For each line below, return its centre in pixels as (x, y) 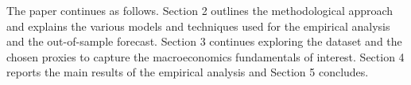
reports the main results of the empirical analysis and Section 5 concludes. (188, 72)
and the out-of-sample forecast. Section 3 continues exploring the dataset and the (204, 41)
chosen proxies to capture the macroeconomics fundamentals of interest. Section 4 (205, 56)
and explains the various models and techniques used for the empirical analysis (198, 26)
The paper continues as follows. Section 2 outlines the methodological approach (200, 10)
